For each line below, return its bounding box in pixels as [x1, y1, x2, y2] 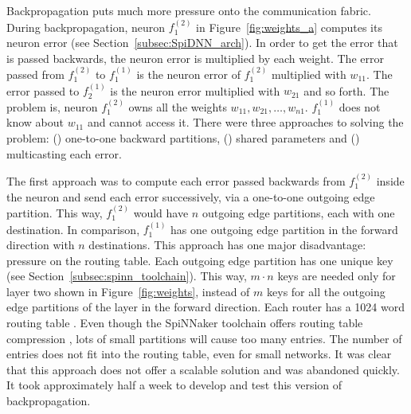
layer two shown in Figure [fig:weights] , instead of [6, 283, 250, 299]
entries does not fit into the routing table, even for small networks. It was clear [6, 346, 392, 362]
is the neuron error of [136, 66, 241, 82]
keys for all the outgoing [267, 283, 386, 299]
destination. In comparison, [6, 221, 140, 237]
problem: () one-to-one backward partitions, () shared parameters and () [6, 130, 360, 146]
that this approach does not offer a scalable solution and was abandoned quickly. [6, 361, 400, 377]
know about [6, 114, 64, 131]
